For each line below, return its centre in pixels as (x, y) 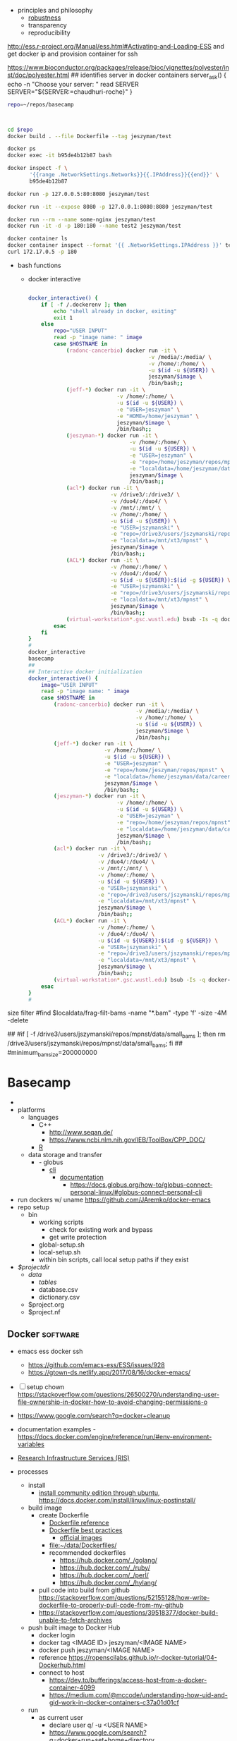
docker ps (22, 149)
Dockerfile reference (79, 1522)
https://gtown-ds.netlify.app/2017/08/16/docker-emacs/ (109, 1372)
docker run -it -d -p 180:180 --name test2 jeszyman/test (94, 226)
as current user (61, 1717)
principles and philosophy (55, 10)
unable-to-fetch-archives (75, 1620)
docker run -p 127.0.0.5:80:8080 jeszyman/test (79, 194)
